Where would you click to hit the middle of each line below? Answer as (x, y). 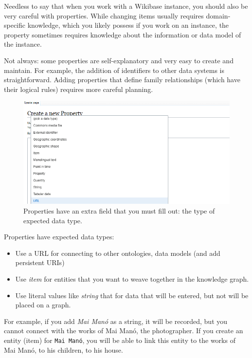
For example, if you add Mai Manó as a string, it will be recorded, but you (116, 321)
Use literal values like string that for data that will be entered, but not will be (132, 295)
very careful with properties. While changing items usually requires (104, 15)
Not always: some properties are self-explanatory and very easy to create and (119, 60)
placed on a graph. (43, 305)
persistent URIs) (40, 262)
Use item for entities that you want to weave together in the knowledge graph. (132, 278)
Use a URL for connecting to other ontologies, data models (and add (118, 253)
